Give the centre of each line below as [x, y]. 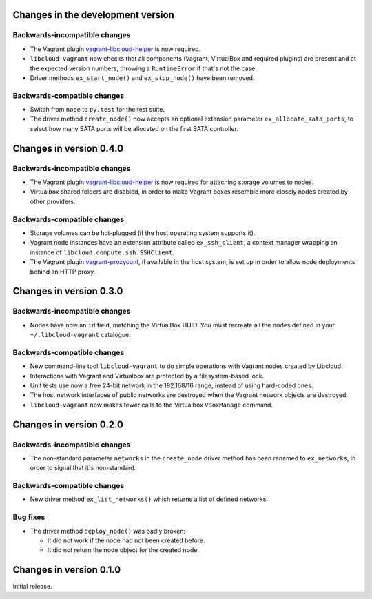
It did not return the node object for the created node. [123, 550]
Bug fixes [29, 517]
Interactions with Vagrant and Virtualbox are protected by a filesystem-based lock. [147, 376]
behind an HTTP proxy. [63, 272]
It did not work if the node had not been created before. [126, 540]
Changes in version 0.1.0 [67, 570]
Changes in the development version [94, 15]
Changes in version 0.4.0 [68, 148]
